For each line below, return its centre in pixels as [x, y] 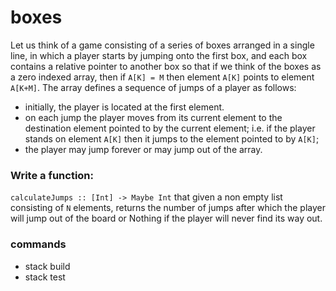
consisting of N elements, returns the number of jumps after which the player [168, 208]
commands [38, 244]
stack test [45, 277]
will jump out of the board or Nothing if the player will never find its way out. [166, 218]
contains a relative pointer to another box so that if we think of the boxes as [166, 66]
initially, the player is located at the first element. [124, 107]
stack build [47, 266]
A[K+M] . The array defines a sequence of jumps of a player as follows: [153, 87]
